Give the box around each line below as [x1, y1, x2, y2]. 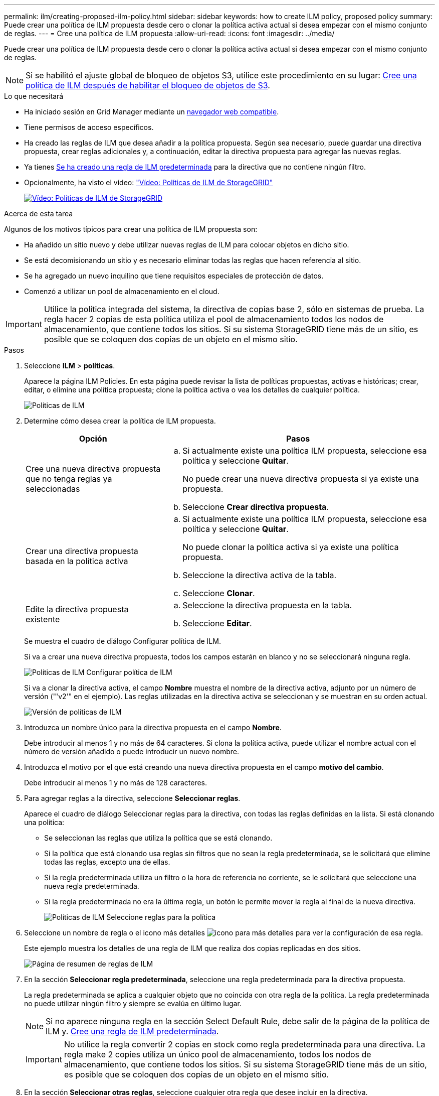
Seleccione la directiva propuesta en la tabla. [182, 600, 352, 610]
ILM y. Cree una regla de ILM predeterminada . [46, 1026, 219, 1036]
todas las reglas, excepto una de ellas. [44, 858, 170, 866]
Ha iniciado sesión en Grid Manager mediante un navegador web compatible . [24, 107, 279, 116]
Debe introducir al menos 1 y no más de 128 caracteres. [24, 778, 207, 787]
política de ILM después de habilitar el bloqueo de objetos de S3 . [26, 80, 270, 90]
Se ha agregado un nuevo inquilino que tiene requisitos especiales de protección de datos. [24, 271, 324, 280]
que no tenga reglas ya [26, 474, 112, 484]
